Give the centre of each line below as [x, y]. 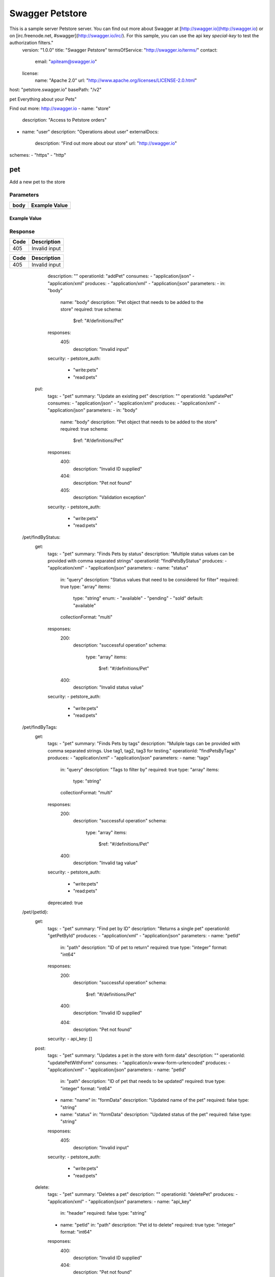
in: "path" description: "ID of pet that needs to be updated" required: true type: [143, 1081]
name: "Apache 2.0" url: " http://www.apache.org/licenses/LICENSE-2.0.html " [116, 80]
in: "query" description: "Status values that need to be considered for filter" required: [149, 579]
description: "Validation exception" [109, 498]
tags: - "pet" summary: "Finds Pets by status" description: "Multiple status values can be [141, 554]
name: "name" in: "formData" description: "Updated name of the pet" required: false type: [155, 1100]
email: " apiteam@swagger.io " [66, 62]
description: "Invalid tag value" [105, 863]
